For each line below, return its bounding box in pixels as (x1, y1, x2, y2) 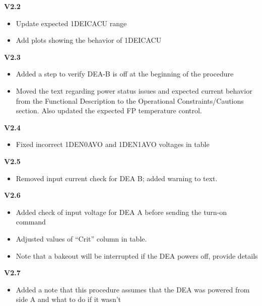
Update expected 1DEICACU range (16, 18, 127, 28)
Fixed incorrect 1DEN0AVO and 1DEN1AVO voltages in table (16, 139, 210, 149)
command (16, 216, 46, 227)
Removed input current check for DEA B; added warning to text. (16, 173, 218, 183)
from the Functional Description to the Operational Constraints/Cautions (16, 95, 244, 106)
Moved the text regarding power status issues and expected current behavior (16, 85, 252, 96)
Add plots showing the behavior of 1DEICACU (16, 35, 162, 45)
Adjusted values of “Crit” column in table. (16, 233, 147, 244)
